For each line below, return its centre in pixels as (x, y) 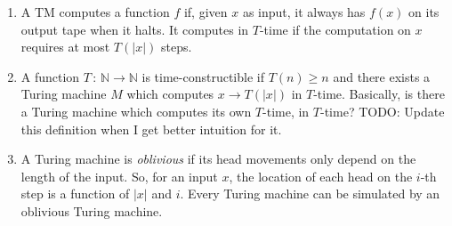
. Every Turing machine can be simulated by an (310, 194)
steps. (176, 47)
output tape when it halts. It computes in (135, 29)
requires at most (65, 47)
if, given (206, 12)
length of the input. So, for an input (119, 176)
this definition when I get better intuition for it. (151, 129)
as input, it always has (304, 12)
